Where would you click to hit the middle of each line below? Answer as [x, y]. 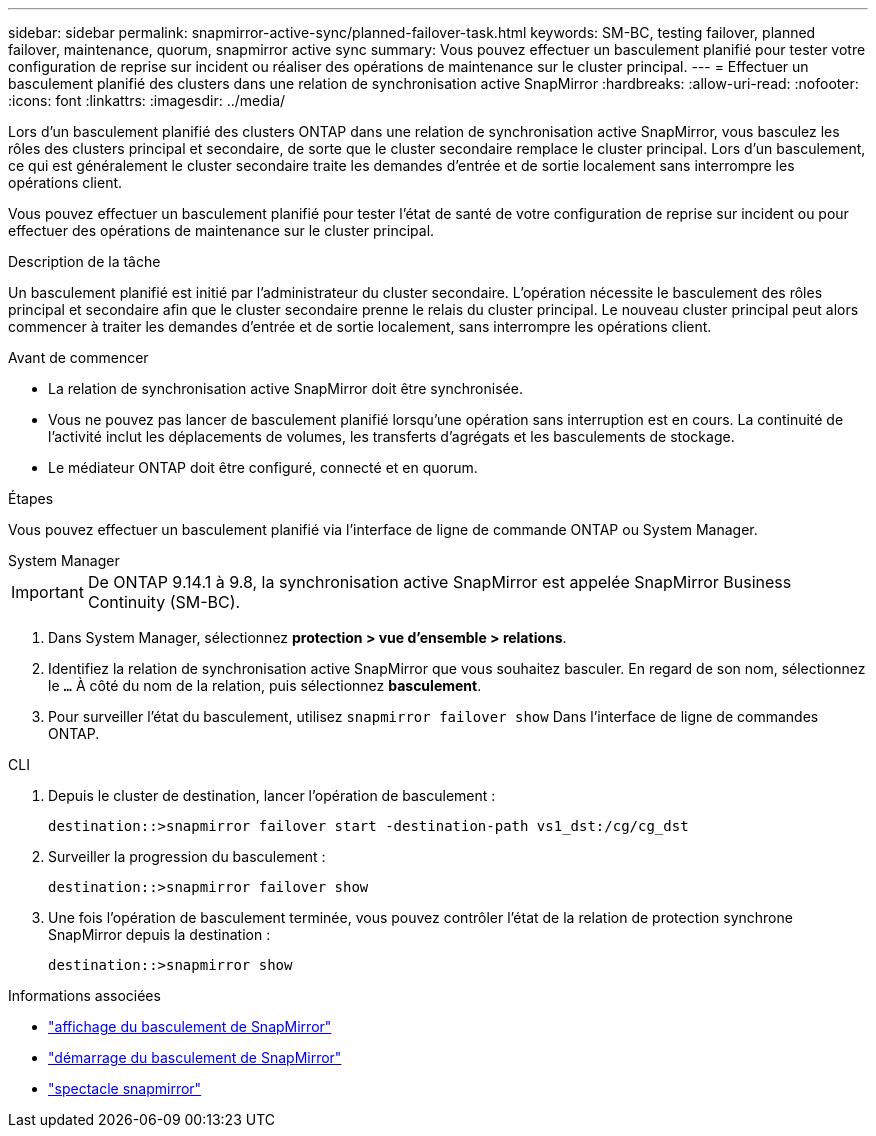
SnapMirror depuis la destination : [159, 934]
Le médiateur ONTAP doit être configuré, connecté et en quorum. [263, 467]
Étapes [31, 498]
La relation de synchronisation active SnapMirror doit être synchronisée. [285, 388]
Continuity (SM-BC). [164, 602]
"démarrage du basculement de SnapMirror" [195, 1057]
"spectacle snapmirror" [125, 1088]
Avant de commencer [78, 357]
